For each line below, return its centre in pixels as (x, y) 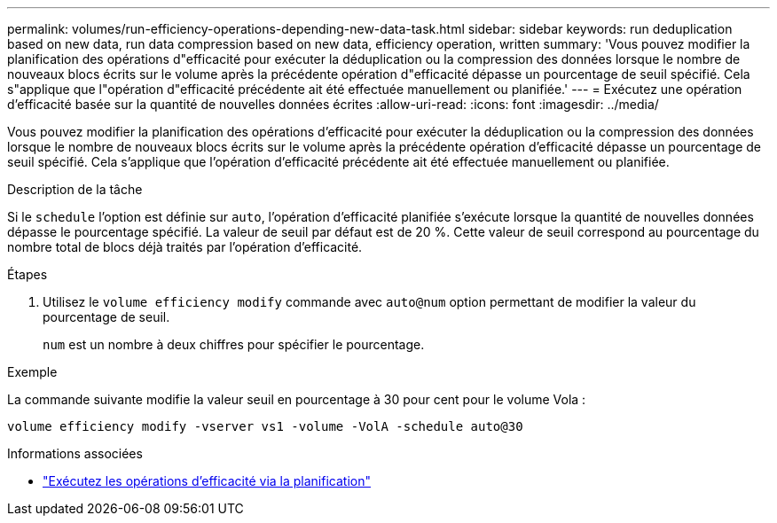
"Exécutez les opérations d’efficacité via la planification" (207, 481)
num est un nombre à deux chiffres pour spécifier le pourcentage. (234, 344)
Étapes (27, 274)
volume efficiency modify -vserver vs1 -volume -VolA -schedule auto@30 (265, 426)
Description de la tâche (75, 189)
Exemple (32, 372)
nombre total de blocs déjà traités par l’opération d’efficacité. (185, 247)
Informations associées (75, 453)
